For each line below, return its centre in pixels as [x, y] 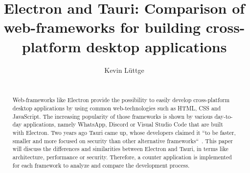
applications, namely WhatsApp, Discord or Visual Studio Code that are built [123, 124]
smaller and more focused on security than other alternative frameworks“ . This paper [123, 141]
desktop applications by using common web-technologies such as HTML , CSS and [117, 108]
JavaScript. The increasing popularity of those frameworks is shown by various [113, 116]
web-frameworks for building [102, 27]
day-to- [224, 116]
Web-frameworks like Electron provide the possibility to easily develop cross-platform [121, 100]
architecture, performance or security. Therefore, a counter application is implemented [122, 157]
